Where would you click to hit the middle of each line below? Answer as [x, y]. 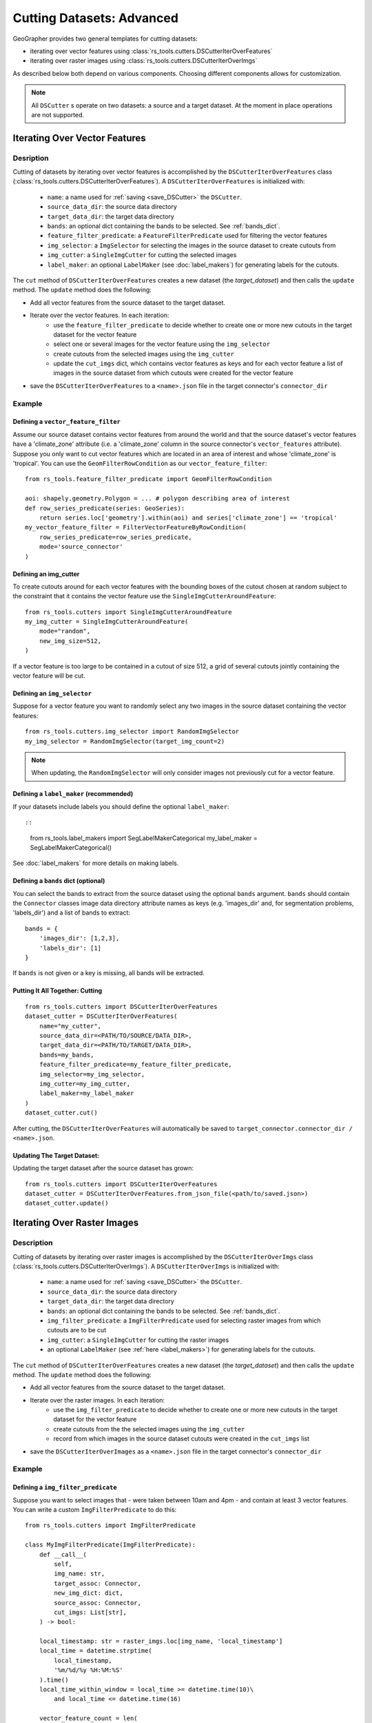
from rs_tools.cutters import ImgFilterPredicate [111, 1526]
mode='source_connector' [81, 547]
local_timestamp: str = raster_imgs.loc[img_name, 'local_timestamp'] [161, 1641]
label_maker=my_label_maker [86, 1093]
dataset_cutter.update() [67, 1203]
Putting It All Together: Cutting [58, 991]
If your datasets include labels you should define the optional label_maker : [121, 806]
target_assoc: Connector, [97, 1583]
